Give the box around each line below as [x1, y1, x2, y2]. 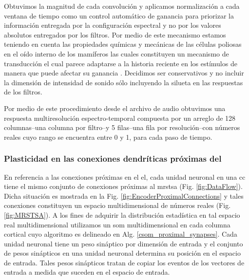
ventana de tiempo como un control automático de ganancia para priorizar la [4, 10, 234, 20]
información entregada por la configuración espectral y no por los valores [4, 20, 221, 30]
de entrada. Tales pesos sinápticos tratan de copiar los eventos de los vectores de [4, 257, 245, 267]
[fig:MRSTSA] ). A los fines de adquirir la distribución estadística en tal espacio [4, 209, 240, 220]
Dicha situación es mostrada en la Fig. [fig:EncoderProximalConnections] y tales [4, 190, 244, 201]
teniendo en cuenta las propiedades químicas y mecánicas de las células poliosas [4, 39, 242, 49]
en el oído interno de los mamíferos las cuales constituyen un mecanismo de [4, 48, 229, 58]
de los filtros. [4, 87, 42, 97]
